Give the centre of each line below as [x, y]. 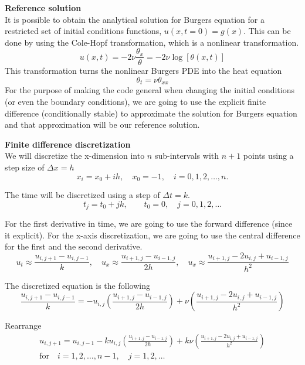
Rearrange [23, 325]
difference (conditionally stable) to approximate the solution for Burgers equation [151, 113]
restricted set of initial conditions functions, [83, 31]
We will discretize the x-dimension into [75, 156]
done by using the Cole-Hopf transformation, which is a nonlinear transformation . [152, 42]
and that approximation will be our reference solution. [102, 124]
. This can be [267, 31]
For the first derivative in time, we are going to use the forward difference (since [149, 224]
